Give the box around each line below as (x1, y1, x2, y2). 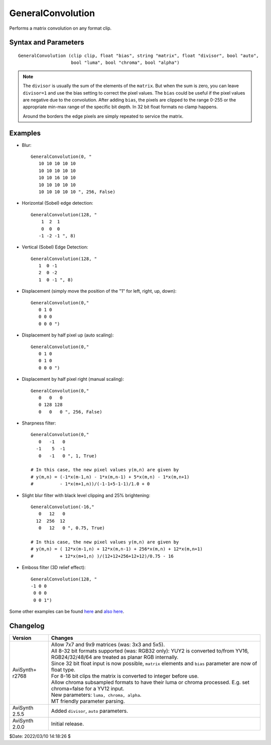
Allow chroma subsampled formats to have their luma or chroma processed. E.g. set (51, 679, 249, 686)
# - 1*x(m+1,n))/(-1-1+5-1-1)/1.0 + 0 (31, 481, 150, 487)
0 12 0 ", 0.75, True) (38, 525, 105, 531)
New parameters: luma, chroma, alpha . (51, 691, 142, 698)
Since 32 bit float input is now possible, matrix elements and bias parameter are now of (51, 659, 257, 667)
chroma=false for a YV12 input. (51, 685, 124, 692)
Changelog (9, 621, 45, 630)
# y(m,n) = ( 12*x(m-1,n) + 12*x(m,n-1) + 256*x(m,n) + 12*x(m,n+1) (31, 546, 203, 552)
